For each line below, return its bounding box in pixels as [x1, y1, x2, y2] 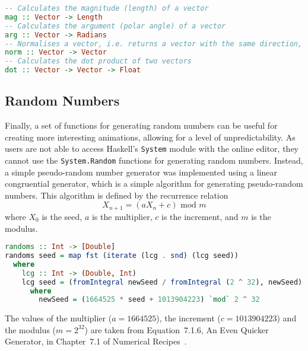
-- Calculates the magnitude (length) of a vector [5, 4, 209, 12]
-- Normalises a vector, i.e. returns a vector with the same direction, [5, 39, 303, 48]
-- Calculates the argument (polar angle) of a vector [5, 21, 226, 30]
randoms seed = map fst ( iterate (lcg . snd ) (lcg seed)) [5, 251, 239, 260]
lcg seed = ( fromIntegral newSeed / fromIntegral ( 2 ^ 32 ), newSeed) [21, 277, 303, 286]
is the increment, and [161, 210, 239, 222]
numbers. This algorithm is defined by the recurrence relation [5, 189, 228, 201]
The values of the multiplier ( [5, 312, 112, 324]
